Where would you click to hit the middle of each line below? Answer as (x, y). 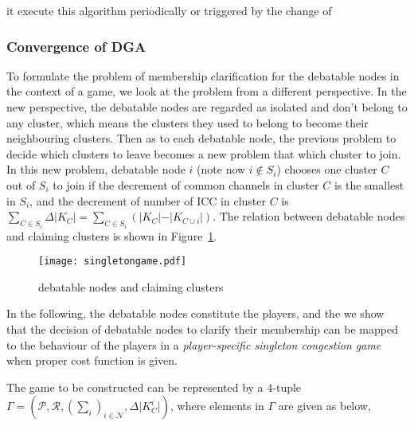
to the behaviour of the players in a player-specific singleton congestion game (194, 344)
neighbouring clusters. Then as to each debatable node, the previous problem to (201, 138)
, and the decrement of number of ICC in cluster (148, 200)
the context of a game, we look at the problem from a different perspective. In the (207, 91)
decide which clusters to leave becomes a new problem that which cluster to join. (204, 153)
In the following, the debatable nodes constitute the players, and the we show (195, 313)
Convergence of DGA (76, 46)
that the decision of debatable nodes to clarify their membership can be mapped (202, 329)
